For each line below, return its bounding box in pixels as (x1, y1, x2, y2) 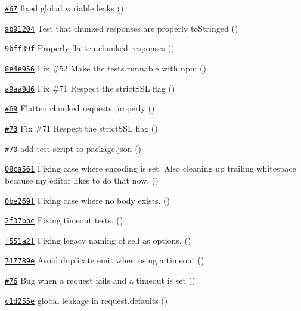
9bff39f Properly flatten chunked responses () (5, 42, 175, 54)
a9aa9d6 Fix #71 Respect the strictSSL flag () (5, 82, 175, 94)
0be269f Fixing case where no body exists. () (5, 194, 170, 206)
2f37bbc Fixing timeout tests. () (5, 214, 123, 226)
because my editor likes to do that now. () (5, 173, 159, 186)
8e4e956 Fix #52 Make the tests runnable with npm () (5, 61, 206, 74)
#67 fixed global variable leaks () (5, 2, 124, 14)
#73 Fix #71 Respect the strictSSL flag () (5, 122, 158, 134)
